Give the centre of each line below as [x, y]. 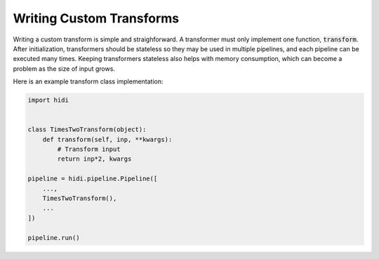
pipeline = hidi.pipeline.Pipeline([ [93, 179]
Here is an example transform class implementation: [88, 81]
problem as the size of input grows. [64, 68]
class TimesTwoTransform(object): [87, 129]
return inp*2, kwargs [94, 159]
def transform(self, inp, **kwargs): [107, 139]
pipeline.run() [54, 238]
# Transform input [89, 150]
